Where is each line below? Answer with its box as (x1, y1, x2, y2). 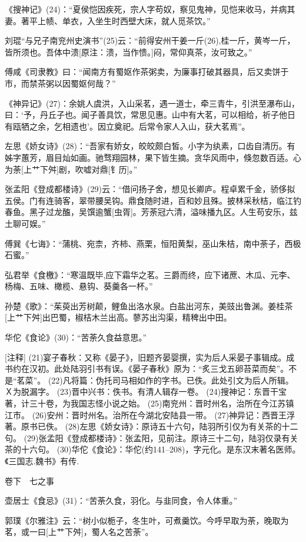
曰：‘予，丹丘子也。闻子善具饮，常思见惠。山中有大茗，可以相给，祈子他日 (5, 108, 295, 121)
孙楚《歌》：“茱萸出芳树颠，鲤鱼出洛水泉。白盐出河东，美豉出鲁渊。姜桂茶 (5, 299, 293, 312)
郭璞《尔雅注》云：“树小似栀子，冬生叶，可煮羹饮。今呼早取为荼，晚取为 (5, 514, 289, 526)
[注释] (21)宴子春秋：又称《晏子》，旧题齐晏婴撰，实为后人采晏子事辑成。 (5, 351, 287, 363)
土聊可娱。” (5, 217, 46, 229)
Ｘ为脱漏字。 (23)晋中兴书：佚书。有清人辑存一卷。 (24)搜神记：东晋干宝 (5, 385, 287, 398)
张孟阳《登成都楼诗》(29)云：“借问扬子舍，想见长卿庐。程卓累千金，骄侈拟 (5, 183, 295, 195)
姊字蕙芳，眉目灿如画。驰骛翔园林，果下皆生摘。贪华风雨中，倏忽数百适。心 (5, 151, 301, 163)
